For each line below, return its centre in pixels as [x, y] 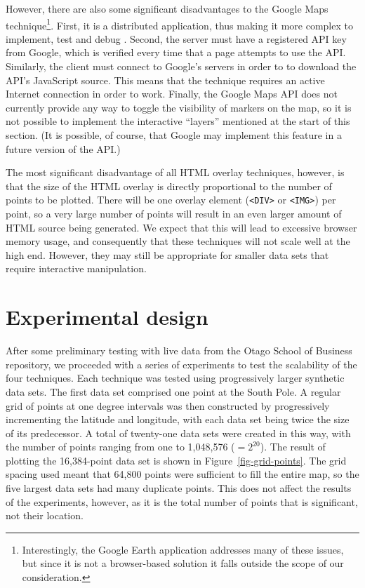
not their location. [45, 515]
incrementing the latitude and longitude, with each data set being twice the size [178, 419]
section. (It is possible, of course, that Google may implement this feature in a [174, 135]
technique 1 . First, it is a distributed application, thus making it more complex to [179, 24]
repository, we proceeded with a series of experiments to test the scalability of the [181, 364]
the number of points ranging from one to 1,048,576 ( [120, 447]
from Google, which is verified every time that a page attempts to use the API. [176, 52]
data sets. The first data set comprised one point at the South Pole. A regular [173, 391]
